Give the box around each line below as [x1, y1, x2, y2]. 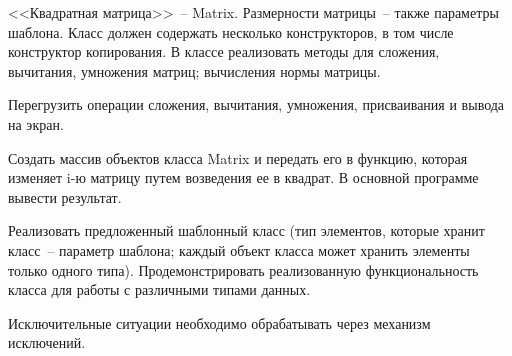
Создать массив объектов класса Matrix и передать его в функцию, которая [8, 147, 468, 168]
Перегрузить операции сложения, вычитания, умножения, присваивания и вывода [8, 94, 505, 115]
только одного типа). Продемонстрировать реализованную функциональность [8, 259, 479, 280]
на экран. [8, 113, 64, 134]
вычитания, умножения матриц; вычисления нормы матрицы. [8, 60, 381, 81]
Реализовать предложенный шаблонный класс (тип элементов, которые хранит [8, 220, 485, 241]
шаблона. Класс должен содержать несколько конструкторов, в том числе [8, 21, 454, 42]
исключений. [8, 332, 86, 353]
